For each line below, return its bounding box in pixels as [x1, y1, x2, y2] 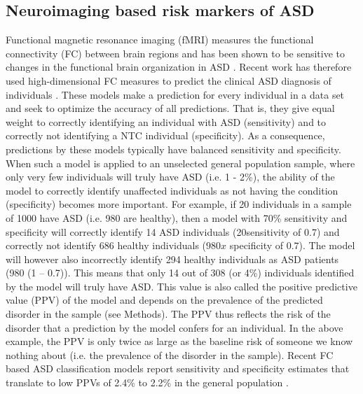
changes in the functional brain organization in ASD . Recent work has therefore [6, 59, 352, 74]
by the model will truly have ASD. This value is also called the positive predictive [6, 279, 357, 293]
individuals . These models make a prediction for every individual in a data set [6, 87, 345, 101]
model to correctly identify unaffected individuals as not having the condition [6, 183, 338, 197]
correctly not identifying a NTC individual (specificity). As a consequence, [6, 128, 325, 143]
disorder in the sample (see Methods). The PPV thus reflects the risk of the [6, 307, 331, 321]
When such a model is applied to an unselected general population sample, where [6, 155, 355, 170]
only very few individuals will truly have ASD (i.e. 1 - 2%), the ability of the [6, 169, 335, 184]
